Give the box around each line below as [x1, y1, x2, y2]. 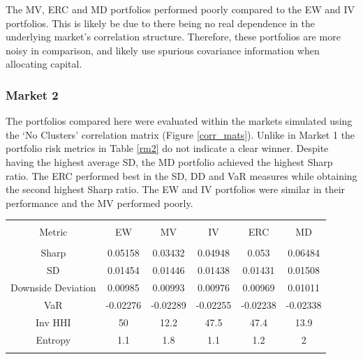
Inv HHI [36, 314, 71, 329]
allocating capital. [6, 56, 82, 71]
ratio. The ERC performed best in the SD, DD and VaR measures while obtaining [6, 168, 357, 183]
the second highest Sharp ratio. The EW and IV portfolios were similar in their [6, 182, 346, 197]
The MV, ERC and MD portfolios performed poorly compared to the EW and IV [6, 2, 355, 16]
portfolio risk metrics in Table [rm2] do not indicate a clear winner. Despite [6, 141, 329, 155]
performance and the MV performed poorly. [6, 195, 193, 210]
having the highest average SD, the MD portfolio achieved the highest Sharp [6, 154, 333, 169]
